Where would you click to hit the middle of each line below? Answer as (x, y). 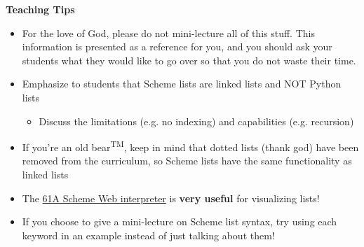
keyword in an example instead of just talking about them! (148, 235)
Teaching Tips (40, 9)
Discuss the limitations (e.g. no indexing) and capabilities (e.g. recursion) (196, 121)
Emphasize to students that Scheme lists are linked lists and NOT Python (182, 84)
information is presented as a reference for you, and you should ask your (177, 47)
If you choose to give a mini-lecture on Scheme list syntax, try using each (180, 221)
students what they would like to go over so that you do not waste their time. (189, 60)
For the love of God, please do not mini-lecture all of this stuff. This (168, 33)
